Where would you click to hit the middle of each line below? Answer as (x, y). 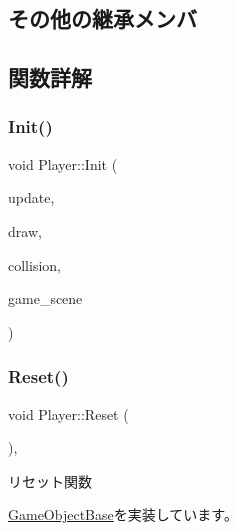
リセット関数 (50, 480)
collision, (34, 264)
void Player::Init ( (63, 163)
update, (31, 197)
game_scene (45, 298)
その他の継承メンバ (102, 18)
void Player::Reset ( (68, 413)
